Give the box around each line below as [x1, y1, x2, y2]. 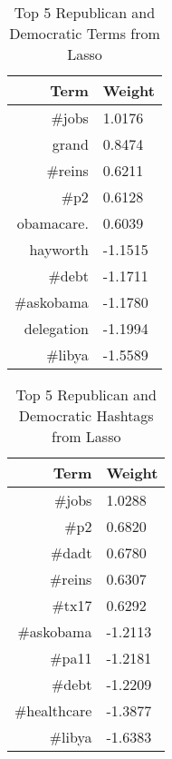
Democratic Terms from [9, 23, 160, 44]
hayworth [29, 239, 89, 260]
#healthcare [14, 700, 92, 721]
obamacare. [16, 212, 89, 233]
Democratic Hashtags [18, 405, 154, 426]
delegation [24, 318, 89, 339]
